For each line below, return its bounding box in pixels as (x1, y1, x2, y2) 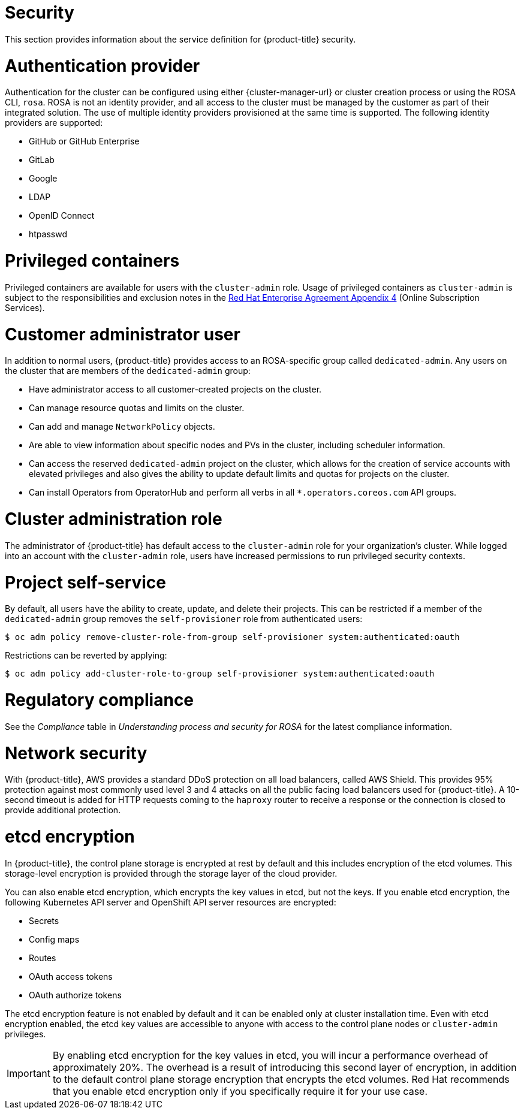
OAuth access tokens (29, 971, 113, 982)
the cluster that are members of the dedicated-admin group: (5, 366, 251, 376)
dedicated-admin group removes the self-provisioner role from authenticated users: (5, 614, 363, 624)
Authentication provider (5, 55, 200, 76)
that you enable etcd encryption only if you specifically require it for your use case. (52, 1085, 428, 1097)
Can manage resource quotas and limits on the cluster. (29, 403, 245, 413)
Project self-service (5, 572, 167, 593)
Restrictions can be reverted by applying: (5, 650, 167, 661)
